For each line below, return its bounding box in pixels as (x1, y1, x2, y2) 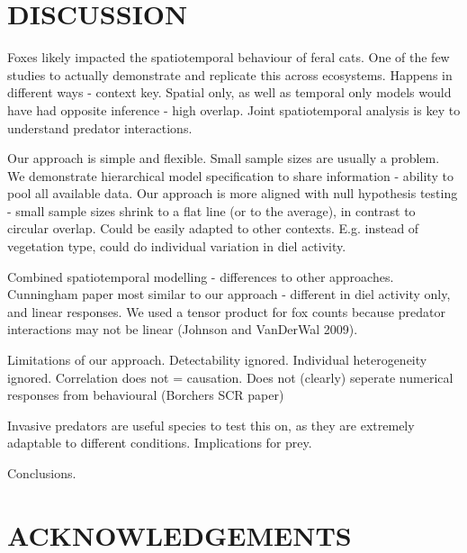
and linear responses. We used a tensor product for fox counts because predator (7, 302, 445, 321)
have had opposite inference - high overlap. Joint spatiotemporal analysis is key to (7, 100, 461, 119)
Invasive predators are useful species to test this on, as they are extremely (7, 415, 415, 434)
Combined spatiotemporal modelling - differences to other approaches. (7, 267, 394, 286)
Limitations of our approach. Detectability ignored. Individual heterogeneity (7, 350, 427, 369)
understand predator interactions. (7, 118, 193, 137)
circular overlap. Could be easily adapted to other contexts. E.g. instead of (7, 219, 419, 238)
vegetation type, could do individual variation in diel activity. (7, 237, 346, 256)
